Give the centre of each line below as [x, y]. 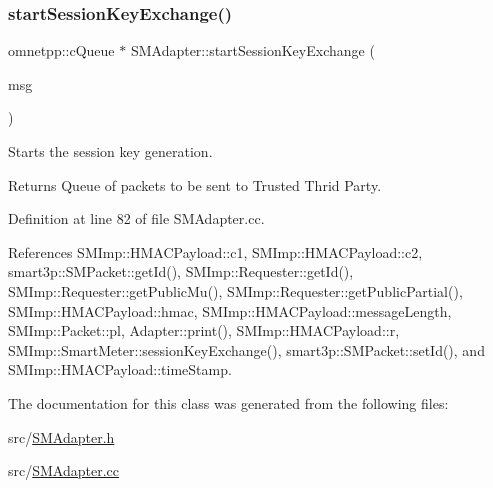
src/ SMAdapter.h [61, 436]
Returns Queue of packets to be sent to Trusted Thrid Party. [195, 184]
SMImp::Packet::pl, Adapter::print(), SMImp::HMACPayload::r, [204, 330]
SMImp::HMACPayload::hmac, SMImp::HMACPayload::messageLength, [230, 310]
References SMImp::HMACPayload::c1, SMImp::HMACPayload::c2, [215, 251]
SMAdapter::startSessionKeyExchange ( [252, 50]
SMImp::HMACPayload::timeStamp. [120, 369]
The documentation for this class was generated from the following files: [228, 402]
